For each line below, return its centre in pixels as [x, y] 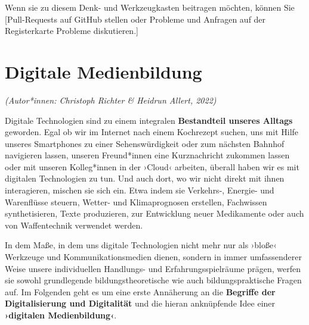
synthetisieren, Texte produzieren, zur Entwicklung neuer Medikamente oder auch [154, 213]
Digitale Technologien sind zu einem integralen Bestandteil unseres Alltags [149, 120]
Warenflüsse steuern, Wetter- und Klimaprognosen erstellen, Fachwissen [136, 201]
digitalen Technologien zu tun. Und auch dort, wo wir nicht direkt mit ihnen [145, 178]
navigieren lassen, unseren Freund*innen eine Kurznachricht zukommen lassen [147, 155]
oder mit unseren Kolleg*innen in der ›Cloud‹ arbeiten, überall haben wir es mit [152, 166]
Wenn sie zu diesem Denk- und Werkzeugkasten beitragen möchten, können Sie [150, 7]
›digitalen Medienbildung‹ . [61, 315]
